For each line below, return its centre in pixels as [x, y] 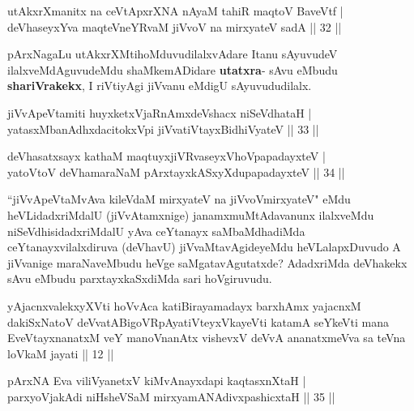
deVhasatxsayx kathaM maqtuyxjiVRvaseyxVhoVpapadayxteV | [166, 156]
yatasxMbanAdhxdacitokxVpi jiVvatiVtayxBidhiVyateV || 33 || [163, 128]
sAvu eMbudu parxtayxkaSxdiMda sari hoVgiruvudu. [140, 278]
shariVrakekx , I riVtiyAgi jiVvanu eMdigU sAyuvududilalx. [160, 86]
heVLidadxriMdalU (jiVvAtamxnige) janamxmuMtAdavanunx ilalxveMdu [191, 214]
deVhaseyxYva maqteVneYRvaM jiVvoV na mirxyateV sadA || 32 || [175, 26]
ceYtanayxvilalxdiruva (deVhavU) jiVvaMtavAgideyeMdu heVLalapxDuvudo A [204, 247]
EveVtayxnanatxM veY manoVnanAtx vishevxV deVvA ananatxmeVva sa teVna [207, 338]
